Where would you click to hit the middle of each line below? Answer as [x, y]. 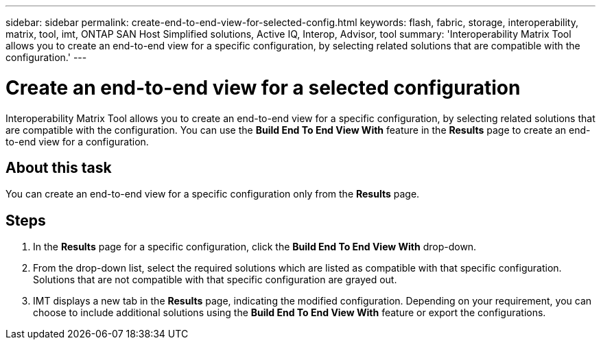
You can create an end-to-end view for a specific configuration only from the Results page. [213, 194]
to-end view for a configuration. [77, 141]
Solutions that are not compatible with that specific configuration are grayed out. [215, 280]
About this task [59, 167]
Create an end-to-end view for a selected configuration [263, 87]
